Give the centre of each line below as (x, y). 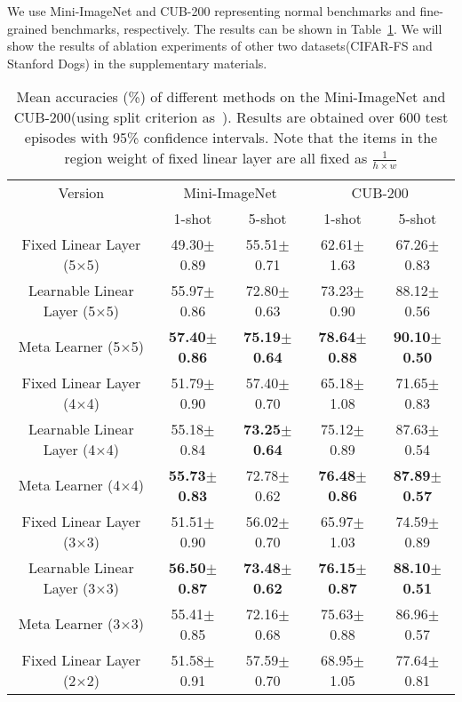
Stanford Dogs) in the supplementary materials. (137, 63)
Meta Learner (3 (69, 624)
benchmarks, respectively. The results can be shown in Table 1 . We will (247, 28)
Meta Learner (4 (69, 485)
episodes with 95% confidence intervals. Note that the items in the (231, 138)
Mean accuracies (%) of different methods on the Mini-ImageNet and (231, 97)
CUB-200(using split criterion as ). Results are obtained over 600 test (231, 117)
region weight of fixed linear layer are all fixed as (216, 158)
